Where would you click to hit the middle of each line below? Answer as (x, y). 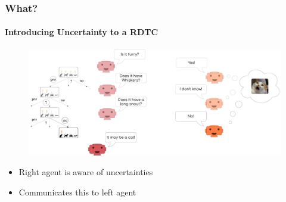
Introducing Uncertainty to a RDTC (82, 32)
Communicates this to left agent (77, 192)
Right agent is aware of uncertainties (86, 172)
